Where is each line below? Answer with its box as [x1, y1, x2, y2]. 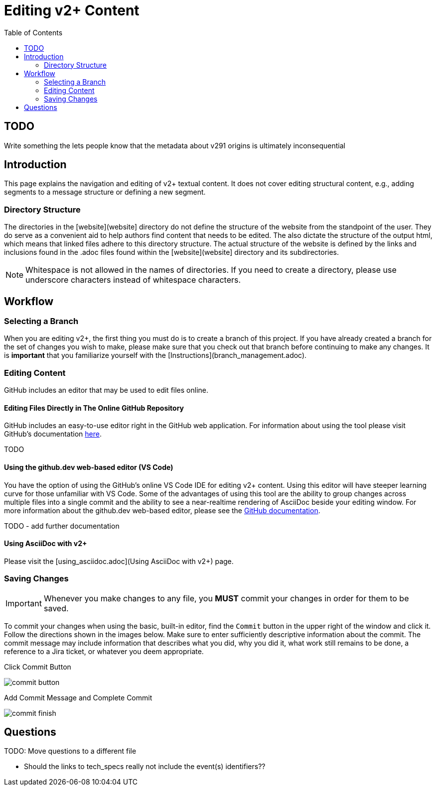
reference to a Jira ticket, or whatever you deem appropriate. [4, 647, 204, 656]
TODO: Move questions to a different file [4, 747, 137, 756]
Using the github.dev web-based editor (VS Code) [4, 462, 173, 471]
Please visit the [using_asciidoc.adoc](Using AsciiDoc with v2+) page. [4, 557, 234, 565]
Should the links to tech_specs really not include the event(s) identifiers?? [24, 762, 266, 771]
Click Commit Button [4, 662, 71, 671]
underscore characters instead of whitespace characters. [25, 275, 241, 285]
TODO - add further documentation [4, 521, 120, 530]
